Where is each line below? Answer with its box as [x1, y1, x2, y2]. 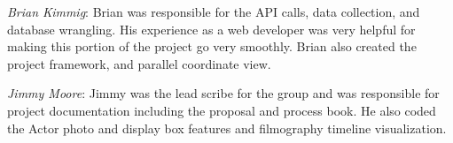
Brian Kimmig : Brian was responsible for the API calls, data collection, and [7, 3, 420, 20]
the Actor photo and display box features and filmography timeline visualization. [7, 118, 447, 137]
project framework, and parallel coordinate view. [7, 54, 271, 72]
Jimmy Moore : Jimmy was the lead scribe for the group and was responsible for [7, 84, 440, 102]
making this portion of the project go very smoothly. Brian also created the [7, 37, 417, 56]
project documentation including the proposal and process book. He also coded [7, 101, 436, 119]
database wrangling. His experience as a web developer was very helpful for [7, 19, 416, 38]
